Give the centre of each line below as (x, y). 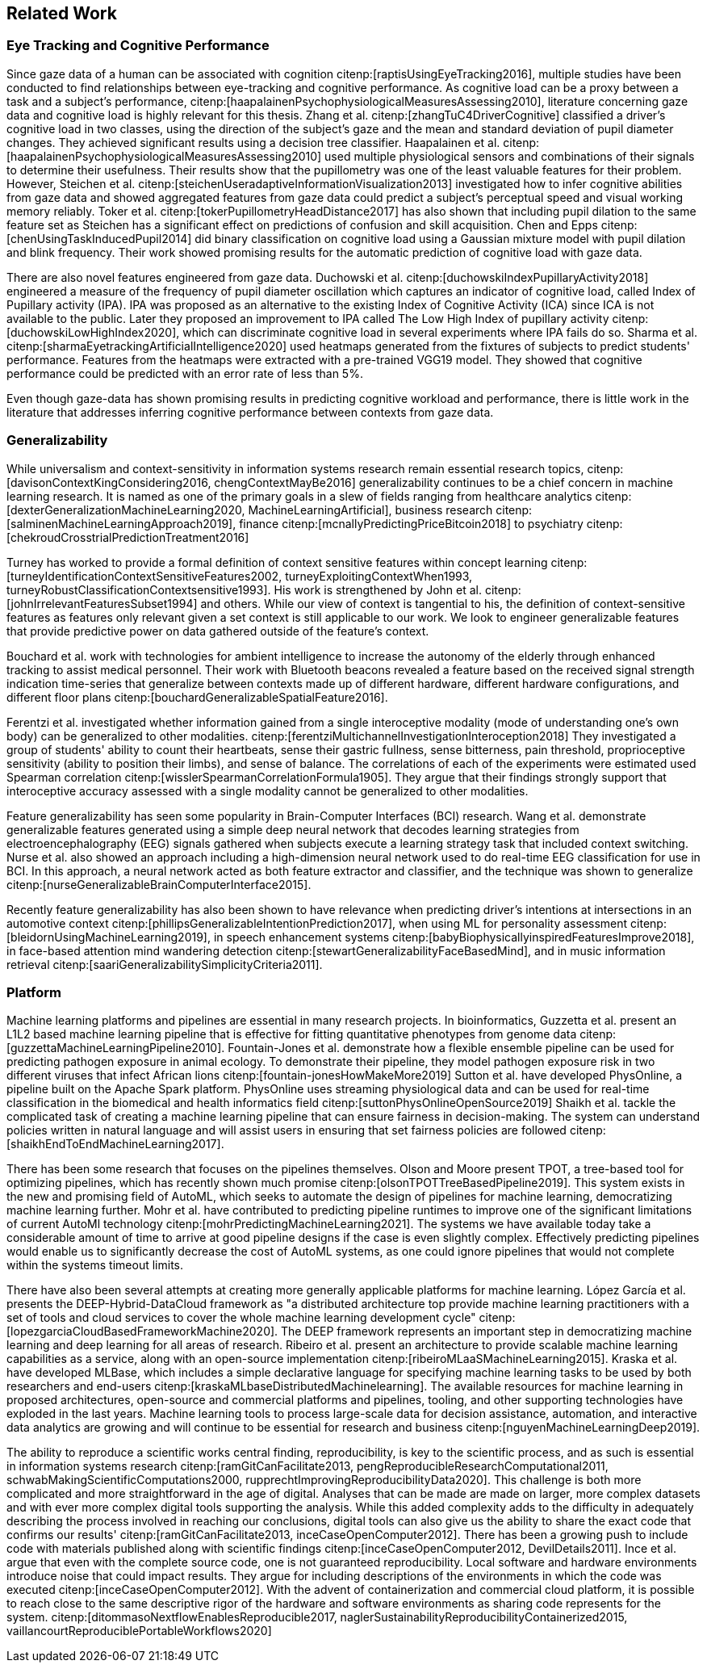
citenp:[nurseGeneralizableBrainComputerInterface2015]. (159, 884)
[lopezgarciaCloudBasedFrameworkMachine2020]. (142, 1331)
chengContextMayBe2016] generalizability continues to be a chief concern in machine (443, 482)
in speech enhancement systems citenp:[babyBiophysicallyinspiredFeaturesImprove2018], (454, 937)
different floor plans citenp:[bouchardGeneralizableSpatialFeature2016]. (197, 697)
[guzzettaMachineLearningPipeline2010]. (116, 1048)
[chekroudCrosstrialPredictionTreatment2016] (128, 537)
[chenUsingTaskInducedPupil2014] (99, 238)
